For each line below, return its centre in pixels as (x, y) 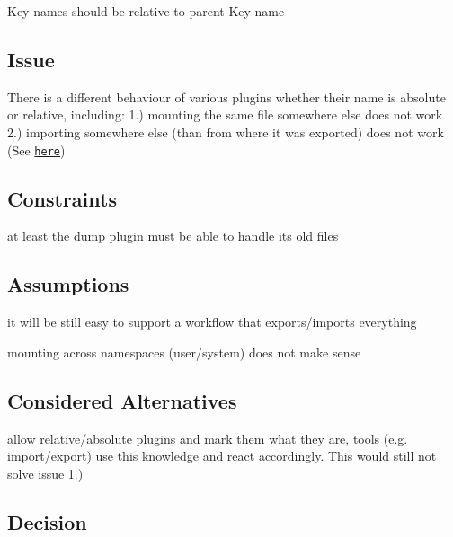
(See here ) (36, 150)
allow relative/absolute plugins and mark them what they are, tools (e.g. (208, 438)
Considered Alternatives (122, 400)
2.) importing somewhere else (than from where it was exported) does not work (226, 132)
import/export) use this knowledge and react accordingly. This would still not (222, 456)
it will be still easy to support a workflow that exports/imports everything (212, 322)
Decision (47, 521)
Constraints (62, 198)
